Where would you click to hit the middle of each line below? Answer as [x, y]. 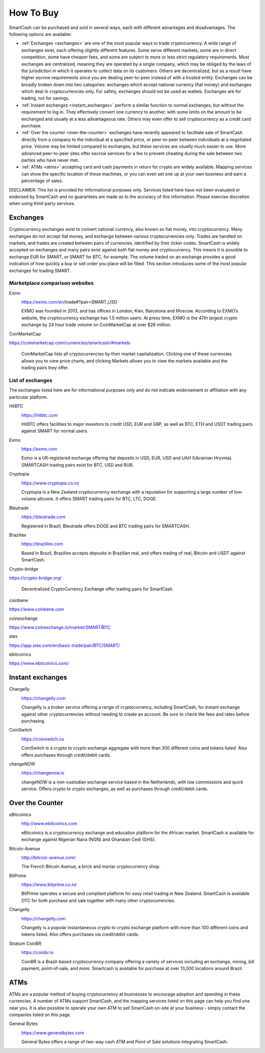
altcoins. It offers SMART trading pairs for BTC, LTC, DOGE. [97, 499]
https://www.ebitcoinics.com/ [39, 664]
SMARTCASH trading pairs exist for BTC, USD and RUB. [78, 465]
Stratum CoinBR [25, 943]
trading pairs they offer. [45, 368]
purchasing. [33, 721]
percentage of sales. [42, 181]
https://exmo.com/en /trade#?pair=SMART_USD [69, 302]
